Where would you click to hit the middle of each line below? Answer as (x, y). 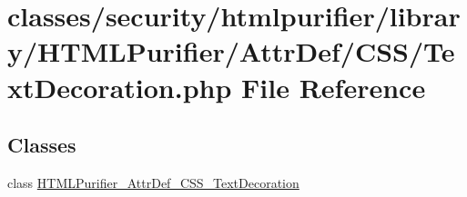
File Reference (334, 87)
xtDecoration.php (120, 87)
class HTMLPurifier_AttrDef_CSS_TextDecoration (153, 182)
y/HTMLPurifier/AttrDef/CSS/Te (231, 51)
